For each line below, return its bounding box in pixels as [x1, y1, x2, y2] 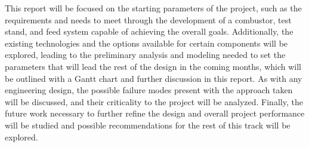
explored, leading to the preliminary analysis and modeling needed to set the [5, 48, 286, 61]
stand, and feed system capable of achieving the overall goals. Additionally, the [5, 25, 293, 38]
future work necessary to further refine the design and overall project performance [5, 107, 305, 120]
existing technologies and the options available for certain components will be [5, 36, 288, 49]
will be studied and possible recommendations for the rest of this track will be [5, 118, 291, 131]
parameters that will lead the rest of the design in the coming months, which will [5, 60, 302, 72]
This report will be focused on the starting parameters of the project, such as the [5, 2, 302, 14]
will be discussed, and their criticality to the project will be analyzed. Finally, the [5, 95, 303, 108]
